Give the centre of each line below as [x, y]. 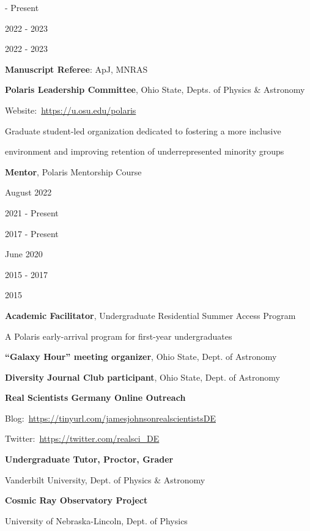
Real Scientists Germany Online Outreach [95, 397]
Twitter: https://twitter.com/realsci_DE [82, 438]
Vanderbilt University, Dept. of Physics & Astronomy [105, 479]
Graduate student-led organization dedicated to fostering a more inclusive [143, 130]
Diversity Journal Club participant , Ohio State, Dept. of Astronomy [142, 377]
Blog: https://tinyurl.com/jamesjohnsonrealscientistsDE [110, 418]
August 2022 [28, 192]
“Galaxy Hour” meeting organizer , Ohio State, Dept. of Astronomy [141, 357]
